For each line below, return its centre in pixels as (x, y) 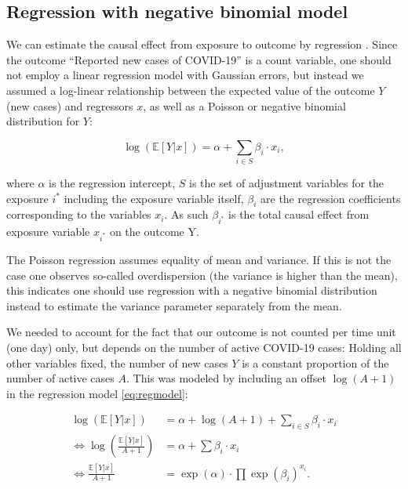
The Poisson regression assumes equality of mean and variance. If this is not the (199, 259)
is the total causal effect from (299, 214)
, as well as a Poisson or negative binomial (244, 105)
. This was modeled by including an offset (226, 378)
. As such (186, 214)
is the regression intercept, (112, 183)
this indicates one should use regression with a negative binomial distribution (192, 290)
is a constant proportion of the (315, 362)
